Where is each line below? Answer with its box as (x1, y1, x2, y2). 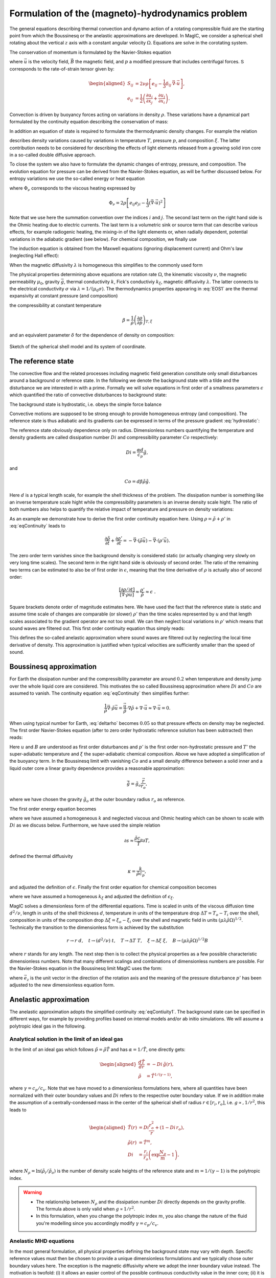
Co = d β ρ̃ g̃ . (124, 478, 150, 485)
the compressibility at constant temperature (9, 302, 102, 308)
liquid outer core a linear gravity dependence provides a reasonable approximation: (9, 765, 185, 771)
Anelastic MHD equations (9, 1238, 74, 1245)
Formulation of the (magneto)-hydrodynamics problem (9, 8, 247, 19)
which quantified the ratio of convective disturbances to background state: (9, 392, 167, 398)
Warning (23, 1189, 42, 1196)
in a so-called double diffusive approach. (9, 151, 96, 158)
